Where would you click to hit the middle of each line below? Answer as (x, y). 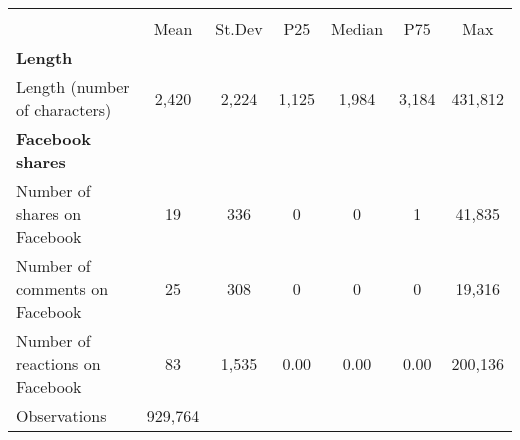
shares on (49, 213)
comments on (62, 288)
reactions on (58, 363)
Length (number (73, 86)
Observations (61, 415)
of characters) (64, 109)
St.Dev (239, 28)
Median (357, 28)
